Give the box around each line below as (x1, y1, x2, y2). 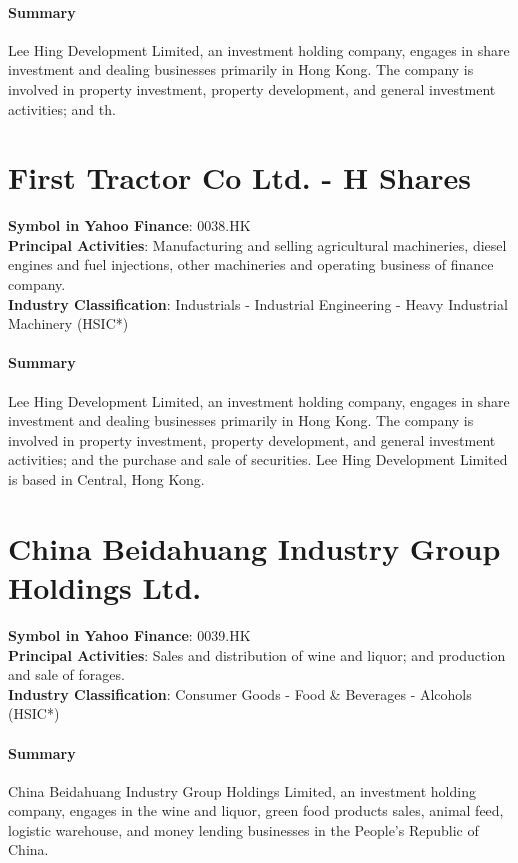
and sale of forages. (8, 664, 125, 685)
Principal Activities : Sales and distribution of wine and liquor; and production (8, 644, 506, 665)
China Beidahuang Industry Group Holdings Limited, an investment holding (8, 780, 476, 801)
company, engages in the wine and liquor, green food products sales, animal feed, (8, 800, 504, 821)
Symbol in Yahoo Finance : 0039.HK (8, 624, 251, 645)
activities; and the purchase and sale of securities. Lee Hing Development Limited (8, 449, 508, 470)
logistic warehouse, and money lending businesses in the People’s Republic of (8, 819, 479, 840)
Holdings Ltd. (8, 567, 202, 607)
